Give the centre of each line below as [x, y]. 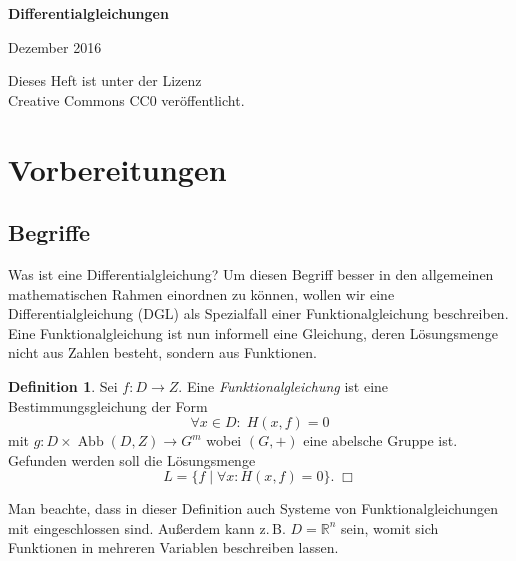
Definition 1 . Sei [63, 385]
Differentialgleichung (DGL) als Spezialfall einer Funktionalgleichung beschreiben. [258, 313]
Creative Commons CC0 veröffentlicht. [126, 99]
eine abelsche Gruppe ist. [380, 440]
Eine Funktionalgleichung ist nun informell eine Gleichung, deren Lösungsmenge [253, 332]
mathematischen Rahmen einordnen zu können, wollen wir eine [201, 293]
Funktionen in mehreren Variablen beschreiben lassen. [173, 547]
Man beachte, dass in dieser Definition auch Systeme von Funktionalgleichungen [253, 508]
